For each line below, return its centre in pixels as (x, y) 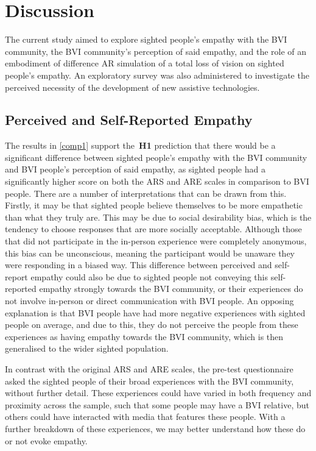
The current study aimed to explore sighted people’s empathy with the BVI (146, 39)
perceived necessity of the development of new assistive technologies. (132, 87)
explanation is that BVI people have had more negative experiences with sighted (155, 312)
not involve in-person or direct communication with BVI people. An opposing (149, 301)
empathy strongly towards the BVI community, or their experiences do (171, 289)
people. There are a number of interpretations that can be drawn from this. (146, 193)
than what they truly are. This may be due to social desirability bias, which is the (158, 217)
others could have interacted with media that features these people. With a (145, 417)
